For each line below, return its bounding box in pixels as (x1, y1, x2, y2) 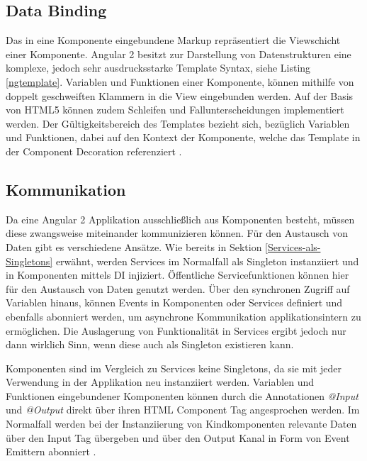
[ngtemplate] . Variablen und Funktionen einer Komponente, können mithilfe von (6, 74, 354, 89)
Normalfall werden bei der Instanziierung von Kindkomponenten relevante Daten (6, 416, 357, 431)
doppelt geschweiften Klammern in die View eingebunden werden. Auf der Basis (6, 88, 354, 103)
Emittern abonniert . (6, 444, 96, 459)
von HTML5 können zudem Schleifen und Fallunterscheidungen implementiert (6, 102, 344, 117)
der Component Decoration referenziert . (6, 143, 182, 158)
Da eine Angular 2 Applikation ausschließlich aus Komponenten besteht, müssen (6, 211, 355, 226)
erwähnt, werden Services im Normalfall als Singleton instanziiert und (55, 253, 359, 268)
